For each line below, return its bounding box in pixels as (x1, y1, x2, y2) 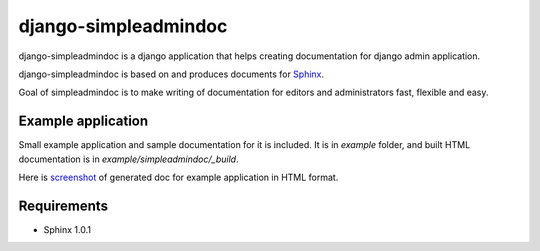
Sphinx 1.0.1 (43, 223, 92, 235)
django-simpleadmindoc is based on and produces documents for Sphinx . (18, 68, 325, 80)
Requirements (18, 197, 109, 214)
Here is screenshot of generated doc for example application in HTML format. (18, 171, 339, 184)
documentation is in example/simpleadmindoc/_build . (18, 153, 239, 165)
